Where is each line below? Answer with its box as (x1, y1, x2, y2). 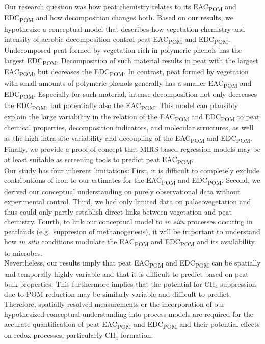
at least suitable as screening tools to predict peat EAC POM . (4, 153, 194, 166)
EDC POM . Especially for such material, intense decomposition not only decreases (4, 88, 257, 100)
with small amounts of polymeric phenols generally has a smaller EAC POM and (4, 77, 252, 89)
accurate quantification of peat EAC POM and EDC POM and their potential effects (4, 319, 260, 331)
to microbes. (4, 247, 43, 258)
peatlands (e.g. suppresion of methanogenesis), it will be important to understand (4, 226, 260, 236)
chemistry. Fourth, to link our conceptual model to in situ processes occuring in (4, 216, 253, 227)
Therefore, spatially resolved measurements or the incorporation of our (4, 299, 225, 309)
